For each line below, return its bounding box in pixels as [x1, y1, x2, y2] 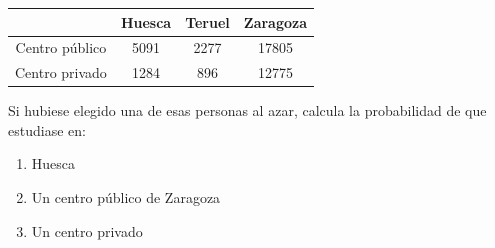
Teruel [185, 11, 230, 32]
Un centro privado [31, 220, 143, 241]
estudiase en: [8, 119, 86, 140]
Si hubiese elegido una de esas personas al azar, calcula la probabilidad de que [8, 100, 487, 121]
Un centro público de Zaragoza [31, 187, 221, 208]
